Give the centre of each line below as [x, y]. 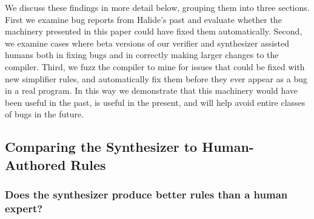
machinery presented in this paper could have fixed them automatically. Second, [154, 31]
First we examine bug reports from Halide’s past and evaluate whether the [143, 19]
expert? [24, 208]
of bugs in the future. [45, 114]
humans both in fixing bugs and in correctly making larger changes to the [142, 55]
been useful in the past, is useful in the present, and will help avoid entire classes [155, 102]
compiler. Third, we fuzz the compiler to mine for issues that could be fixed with [155, 66]
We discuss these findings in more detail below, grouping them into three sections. [157, 7]
